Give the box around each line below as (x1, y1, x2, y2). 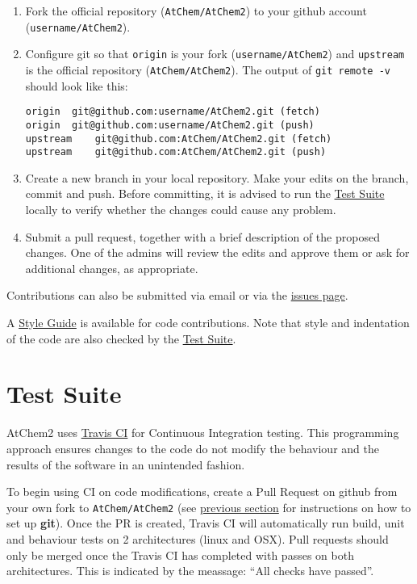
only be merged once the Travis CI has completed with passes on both (6, 546, 354, 563)
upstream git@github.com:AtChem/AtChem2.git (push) (25, 146, 327, 158)
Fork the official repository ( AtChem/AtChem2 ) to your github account (25, 2, 367, 19)
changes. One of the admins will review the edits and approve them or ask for (25, 244, 410, 261)
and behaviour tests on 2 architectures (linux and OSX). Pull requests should (6, 530, 389, 547)
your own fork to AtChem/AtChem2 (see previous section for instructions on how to (6, 498, 411, 515)
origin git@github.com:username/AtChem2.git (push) (25, 119, 315, 131)
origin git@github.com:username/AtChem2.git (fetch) (25, 106, 320, 118)
